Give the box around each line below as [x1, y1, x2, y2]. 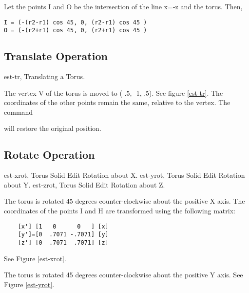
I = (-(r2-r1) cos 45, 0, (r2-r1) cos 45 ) [4, 19, 147, 26]
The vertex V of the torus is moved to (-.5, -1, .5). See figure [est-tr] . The [4, 87, 223, 98]
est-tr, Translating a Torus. [4, 71, 85, 82]
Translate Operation [4, 48, 108, 63]
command [4, 106, 33, 117]
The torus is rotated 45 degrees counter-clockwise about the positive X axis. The [4, 196, 245, 206]
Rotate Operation [4, 147, 95, 162]
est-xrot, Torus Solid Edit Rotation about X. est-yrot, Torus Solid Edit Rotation [4, 170, 245, 180]
